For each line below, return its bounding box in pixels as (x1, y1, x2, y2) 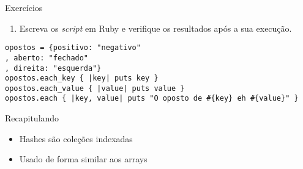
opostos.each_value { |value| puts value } (5, 84, 185, 93)
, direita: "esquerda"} (5, 63, 102, 73)
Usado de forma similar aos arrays (19, 153, 148, 165)
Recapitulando (5, 112, 59, 124)
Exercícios (5, 1, 43, 13)
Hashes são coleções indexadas (19, 132, 133, 145)
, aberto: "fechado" (5, 53, 89, 62)
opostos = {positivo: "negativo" (5, 43, 141, 52)
